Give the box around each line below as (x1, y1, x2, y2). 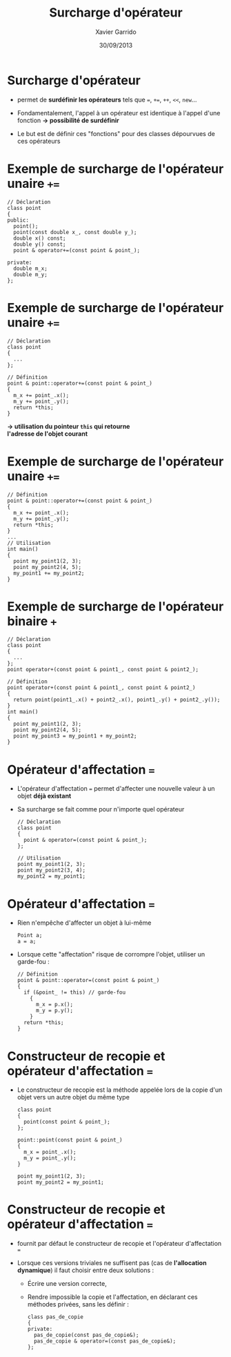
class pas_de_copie (27, 1313, 84, 1320)
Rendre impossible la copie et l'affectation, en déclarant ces (27, 1293, 198, 1301)
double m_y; (13, 271, 48, 278)
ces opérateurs (17, 137, 61, 145)
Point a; (17, 932, 43, 939)
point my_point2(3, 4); (17, 867, 86, 874)
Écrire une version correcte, (27, 1280, 107, 1288)
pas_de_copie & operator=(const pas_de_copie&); (33, 1338, 177, 1345)
